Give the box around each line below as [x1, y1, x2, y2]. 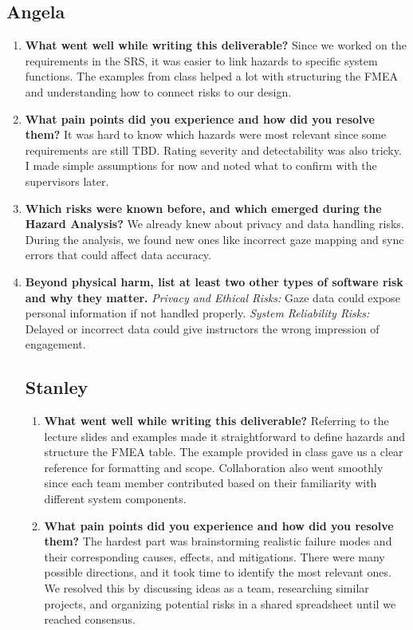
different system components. [44, 490, 187, 507]
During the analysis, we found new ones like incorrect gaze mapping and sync [25, 230, 404, 247]
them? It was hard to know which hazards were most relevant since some [25, 126, 387, 143]
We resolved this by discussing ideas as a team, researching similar [44, 580, 369, 597]
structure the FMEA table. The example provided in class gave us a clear [44, 443, 403, 460]
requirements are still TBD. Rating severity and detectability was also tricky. [25, 141, 402, 158]
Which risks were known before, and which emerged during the [25, 199, 382, 216]
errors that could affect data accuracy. [25, 246, 211, 263]
